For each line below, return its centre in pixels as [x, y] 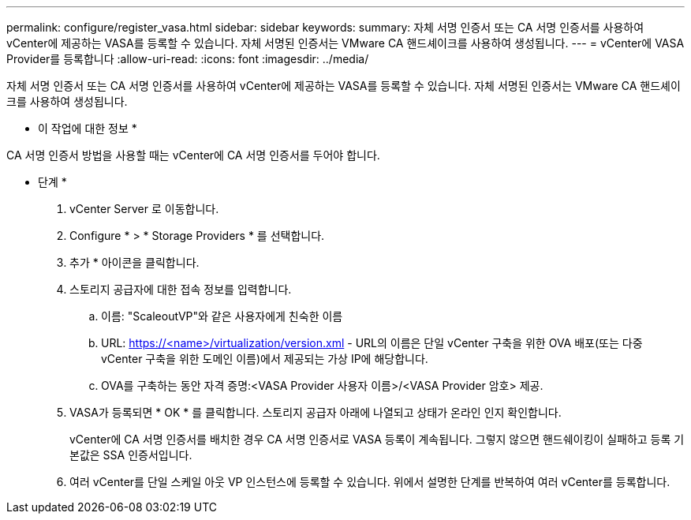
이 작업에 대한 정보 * [88, 128]
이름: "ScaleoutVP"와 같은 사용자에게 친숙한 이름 [222, 316]
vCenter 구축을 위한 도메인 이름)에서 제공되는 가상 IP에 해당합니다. [265, 359]
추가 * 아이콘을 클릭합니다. [134, 262]
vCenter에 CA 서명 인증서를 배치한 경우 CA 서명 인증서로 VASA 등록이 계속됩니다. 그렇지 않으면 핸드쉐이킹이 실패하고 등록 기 [377, 439]
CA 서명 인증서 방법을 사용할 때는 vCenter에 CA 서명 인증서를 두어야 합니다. [193, 155]
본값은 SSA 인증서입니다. [131, 455]
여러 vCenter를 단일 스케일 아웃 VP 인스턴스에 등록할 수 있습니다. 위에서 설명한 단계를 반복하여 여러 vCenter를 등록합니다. [370, 482]
